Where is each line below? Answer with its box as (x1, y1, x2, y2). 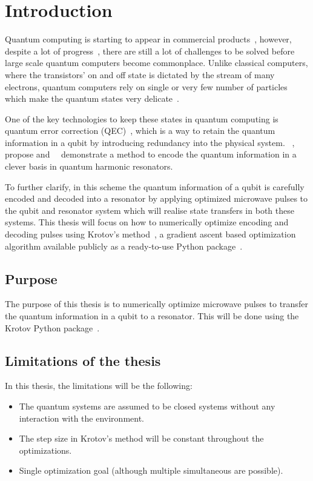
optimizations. (19, 443, 72, 456)
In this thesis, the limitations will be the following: (5, 379, 193, 392)
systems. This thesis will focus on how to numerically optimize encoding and (5, 216, 289, 228)
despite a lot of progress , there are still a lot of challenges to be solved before (5, 44, 295, 57)
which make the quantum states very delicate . (5, 92, 179, 105)
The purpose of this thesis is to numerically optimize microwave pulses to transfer (5, 297, 308, 310)
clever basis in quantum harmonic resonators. (5, 160, 173, 173)
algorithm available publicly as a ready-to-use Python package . (5, 239, 243, 252)
